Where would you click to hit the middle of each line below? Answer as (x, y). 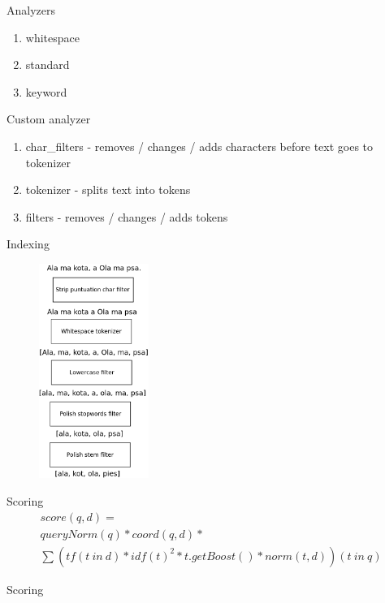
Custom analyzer (49, 119)
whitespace (52, 37)
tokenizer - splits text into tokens (108, 190)
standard (48, 65)
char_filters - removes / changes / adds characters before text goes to (199, 146)
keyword (46, 91)
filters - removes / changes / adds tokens (127, 216)
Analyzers (31, 10)
